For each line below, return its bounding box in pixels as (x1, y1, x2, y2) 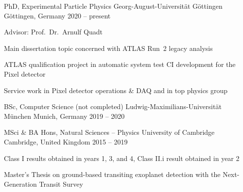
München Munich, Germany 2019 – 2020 (4, 111, 125, 121)
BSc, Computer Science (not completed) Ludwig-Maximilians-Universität (4, 101, 222, 112)
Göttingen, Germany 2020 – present (4, 10, 111, 20)
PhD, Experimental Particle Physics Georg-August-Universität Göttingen (4, 1, 223, 11)
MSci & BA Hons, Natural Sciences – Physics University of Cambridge (4, 127, 215, 137)
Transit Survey (39, 178, 83, 189)
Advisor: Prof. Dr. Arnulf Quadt (4, 27, 103, 37)
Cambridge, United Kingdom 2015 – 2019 (4, 136, 128, 146)
